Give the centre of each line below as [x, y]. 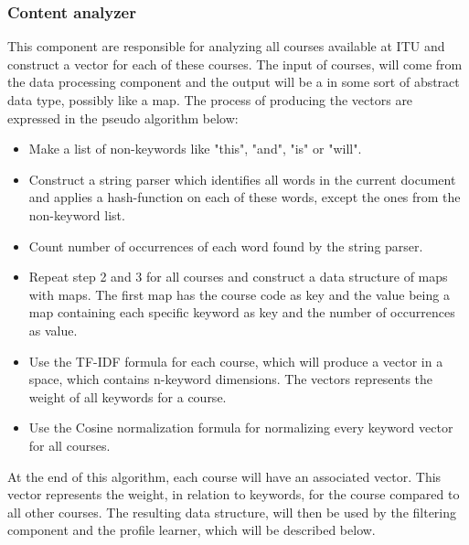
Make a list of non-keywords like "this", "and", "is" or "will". [195, 149]
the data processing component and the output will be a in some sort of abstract [234, 82]
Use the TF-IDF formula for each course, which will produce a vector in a [236, 361]
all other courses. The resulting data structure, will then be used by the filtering [232, 512]
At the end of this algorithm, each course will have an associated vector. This [224, 476]
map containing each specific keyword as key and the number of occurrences [242, 312]
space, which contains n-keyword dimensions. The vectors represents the [231, 379]
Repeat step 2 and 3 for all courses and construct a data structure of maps [238, 277]
